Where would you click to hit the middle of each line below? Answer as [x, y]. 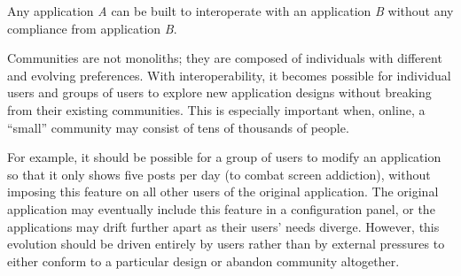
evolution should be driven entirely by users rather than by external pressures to [226, 244]
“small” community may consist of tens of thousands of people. [178, 127]
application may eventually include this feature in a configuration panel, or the [221, 208]
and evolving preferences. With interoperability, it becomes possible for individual [229, 75]
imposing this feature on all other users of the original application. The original [223, 192]
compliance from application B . [92, 28]
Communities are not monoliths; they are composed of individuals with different [225, 58]
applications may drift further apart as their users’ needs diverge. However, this [223, 226]
